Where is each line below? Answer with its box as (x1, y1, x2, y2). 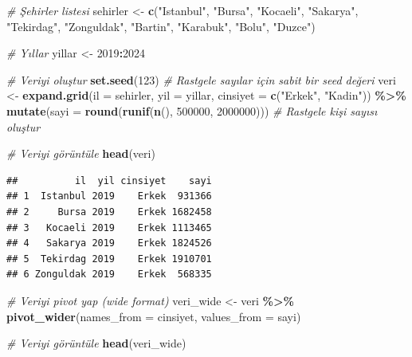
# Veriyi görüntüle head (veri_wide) (6, 335, 186, 351)
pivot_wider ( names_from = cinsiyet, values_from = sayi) (6, 308, 301, 324)
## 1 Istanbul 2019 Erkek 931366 (6, 190, 212, 202)
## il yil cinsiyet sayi (6, 175, 212, 186)
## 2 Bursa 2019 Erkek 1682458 (6, 206, 212, 218)
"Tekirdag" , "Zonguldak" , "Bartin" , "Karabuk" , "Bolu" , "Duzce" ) (6, 18, 316, 34)
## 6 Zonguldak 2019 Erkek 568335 (6, 269, 212, 280)
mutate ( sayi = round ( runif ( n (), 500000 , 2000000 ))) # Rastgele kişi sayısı (6, 102, 378, 119)
